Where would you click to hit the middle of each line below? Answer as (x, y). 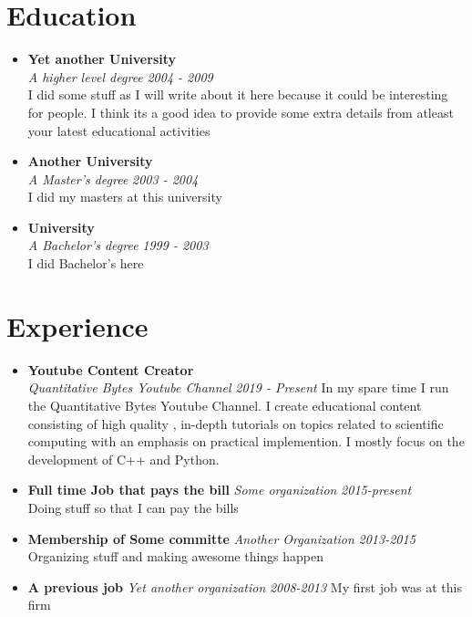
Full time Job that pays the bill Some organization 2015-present (220, 490)
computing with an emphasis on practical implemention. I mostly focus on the (246, 441)
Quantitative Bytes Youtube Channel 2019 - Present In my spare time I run (238, 387)
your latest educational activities (119, 130)
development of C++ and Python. (123, 459)
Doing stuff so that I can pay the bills (133, 507)
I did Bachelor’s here (86, 263)
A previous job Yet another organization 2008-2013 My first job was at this (245, 586)
